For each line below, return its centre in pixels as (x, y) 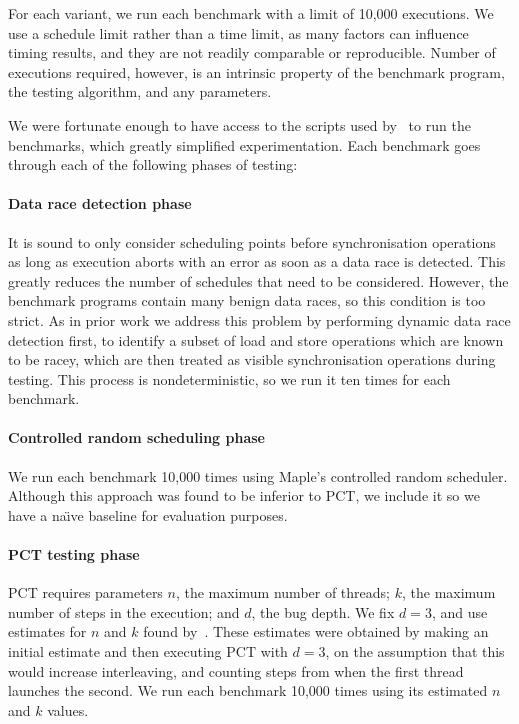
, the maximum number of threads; (282, 592)
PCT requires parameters (85, 592)
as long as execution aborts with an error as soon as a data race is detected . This (257, 261)
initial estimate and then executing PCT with (148, 651)
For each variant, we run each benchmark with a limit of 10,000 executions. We (251, 13)
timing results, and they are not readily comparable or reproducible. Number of (252, 52)
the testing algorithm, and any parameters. (140, 91)
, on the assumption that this (415, 651)
